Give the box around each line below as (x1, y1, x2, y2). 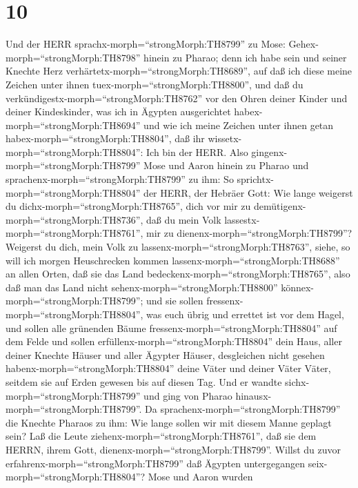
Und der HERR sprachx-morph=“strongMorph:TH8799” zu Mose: (6, 37, 286, 51)
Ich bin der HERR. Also (146, 144, 248, 159)
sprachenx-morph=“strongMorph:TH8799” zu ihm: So (6, 172, 234, 186)
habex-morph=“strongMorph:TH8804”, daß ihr (6, 131, 205, 146)
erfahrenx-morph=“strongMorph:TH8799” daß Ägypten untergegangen (6, 456, 305, 470)
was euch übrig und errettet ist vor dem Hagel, (146, 307, 344, 321)
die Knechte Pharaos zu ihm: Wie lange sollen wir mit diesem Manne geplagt (6, 415, 332, 429)
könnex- (281, 280, 315, 294)
